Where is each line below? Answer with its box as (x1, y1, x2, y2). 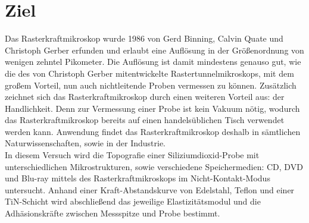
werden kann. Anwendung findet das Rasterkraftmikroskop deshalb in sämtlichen (5, 125, 301, 137)
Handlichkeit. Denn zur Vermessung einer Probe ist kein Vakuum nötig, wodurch (5, 102, 300, 114)
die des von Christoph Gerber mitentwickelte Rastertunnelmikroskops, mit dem (5, 67, 294, 79)
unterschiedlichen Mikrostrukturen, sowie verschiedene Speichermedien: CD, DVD (5, 160, 303, 172)
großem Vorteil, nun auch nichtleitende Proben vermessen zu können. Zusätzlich (5, 78, 296, 91)
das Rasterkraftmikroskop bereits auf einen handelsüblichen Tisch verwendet (5, 114, 285, 126)
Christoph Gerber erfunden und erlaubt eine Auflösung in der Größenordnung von (5, 43, 304, 56)
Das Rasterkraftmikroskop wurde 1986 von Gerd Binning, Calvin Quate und (5, 32, 283, 45)
